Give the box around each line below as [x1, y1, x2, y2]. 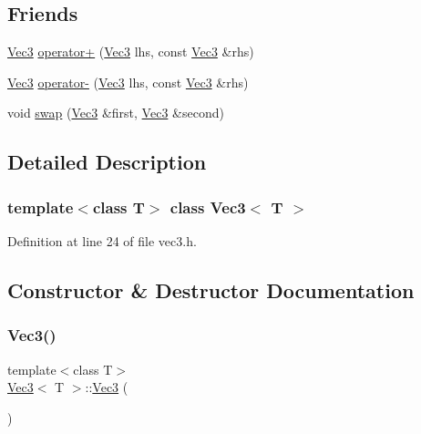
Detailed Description [7, 148, 207, 176]
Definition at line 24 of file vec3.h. [7, 231, 197, 250]
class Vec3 [169, 195, 246, 218]
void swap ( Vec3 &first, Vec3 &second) [7, 103, 224, 122]
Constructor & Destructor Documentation [7, 275, 415, 304]
